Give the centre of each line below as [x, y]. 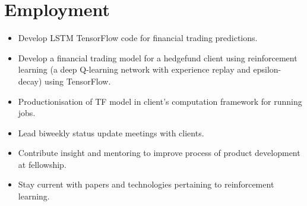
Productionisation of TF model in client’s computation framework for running [160, 101]
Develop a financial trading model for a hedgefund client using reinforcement [158, 57]
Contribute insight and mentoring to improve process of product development [159, 153]
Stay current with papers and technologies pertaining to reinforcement [146, 184]
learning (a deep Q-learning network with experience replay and [134, 69]
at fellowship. [42, 164]
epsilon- [267, 69]
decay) [30, 81]
